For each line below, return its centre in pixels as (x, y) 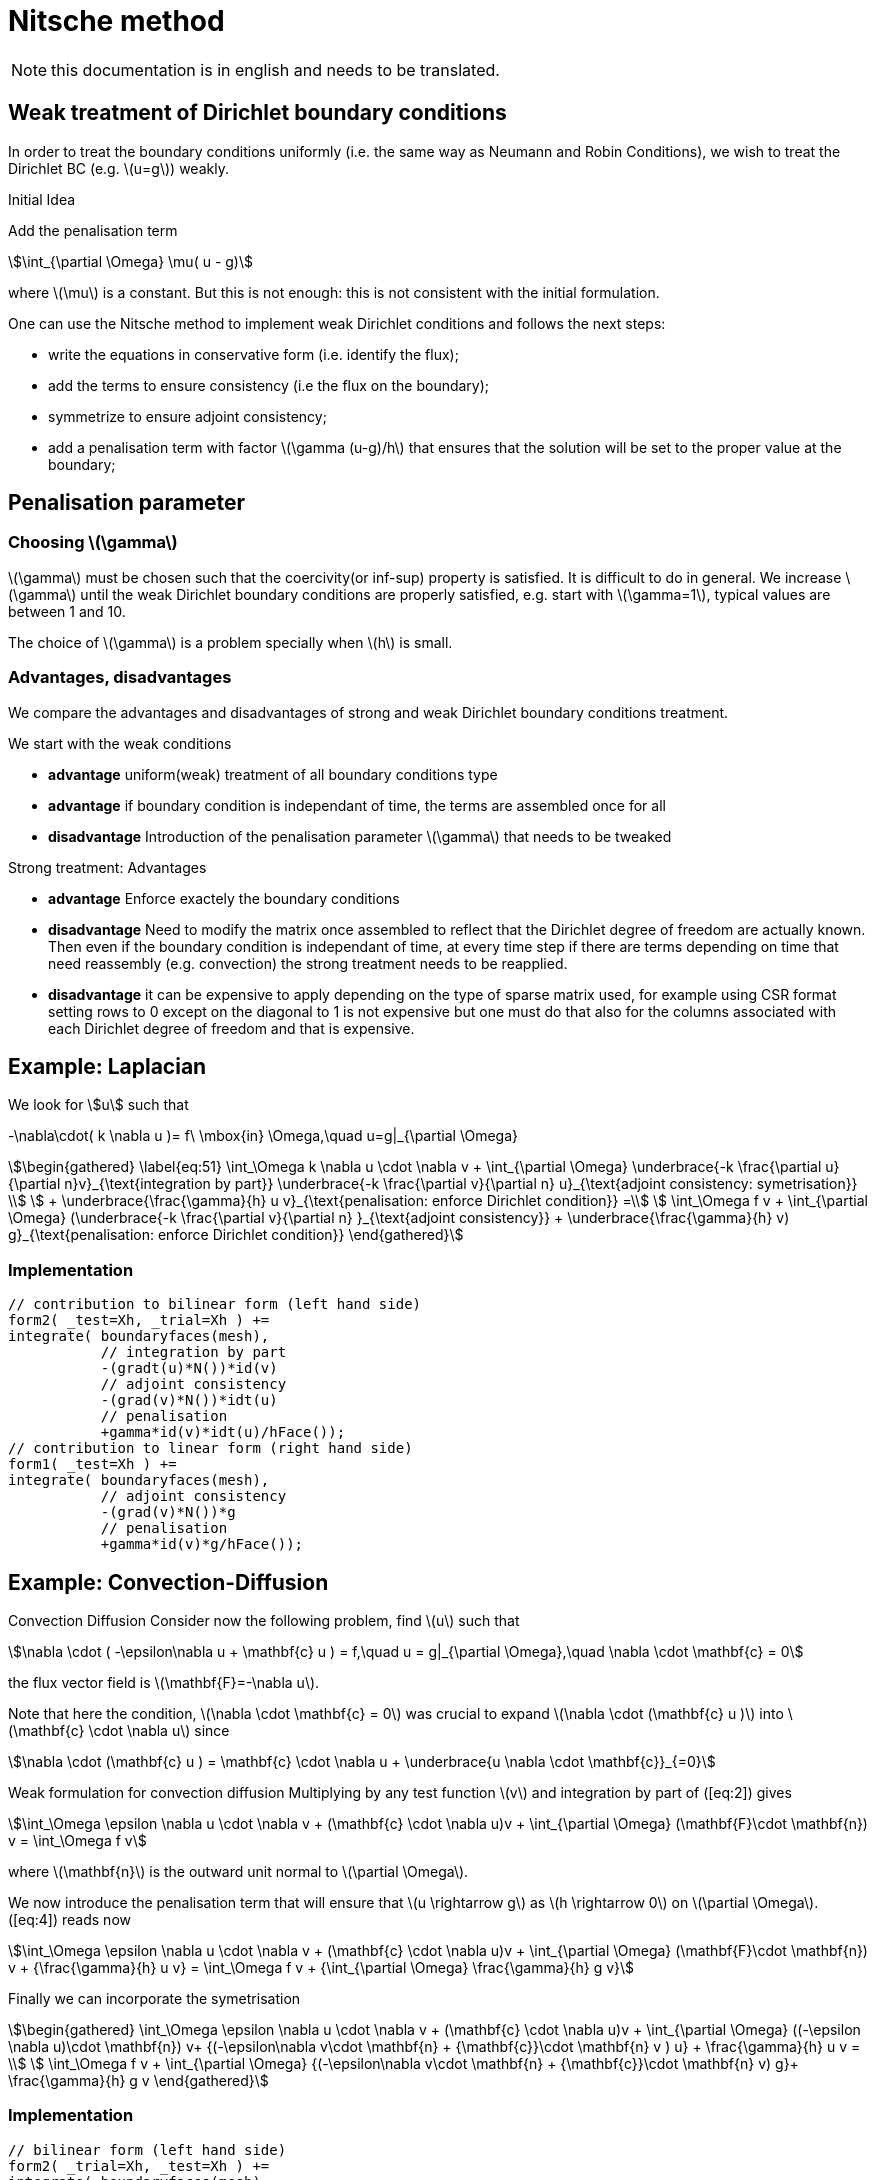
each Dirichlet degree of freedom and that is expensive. (231, 1028)
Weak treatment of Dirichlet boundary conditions (257, 113)
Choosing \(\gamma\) (93, 542)
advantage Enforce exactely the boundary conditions (224, 898)
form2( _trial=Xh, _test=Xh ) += (139, 2165)
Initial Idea (42, 199)
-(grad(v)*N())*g (168, 1512)
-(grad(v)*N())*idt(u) (189, 1400)
